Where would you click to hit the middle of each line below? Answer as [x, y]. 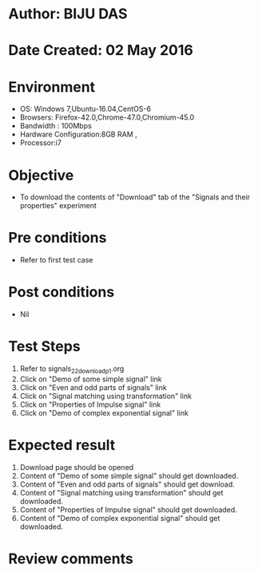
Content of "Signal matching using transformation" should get [121, 492]
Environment [52, 87]
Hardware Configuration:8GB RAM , [78, 134]
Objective [41, 175]
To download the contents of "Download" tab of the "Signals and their [135, 197]
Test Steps [45, 347]
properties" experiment [58, 206]
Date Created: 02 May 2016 [101, 51]
